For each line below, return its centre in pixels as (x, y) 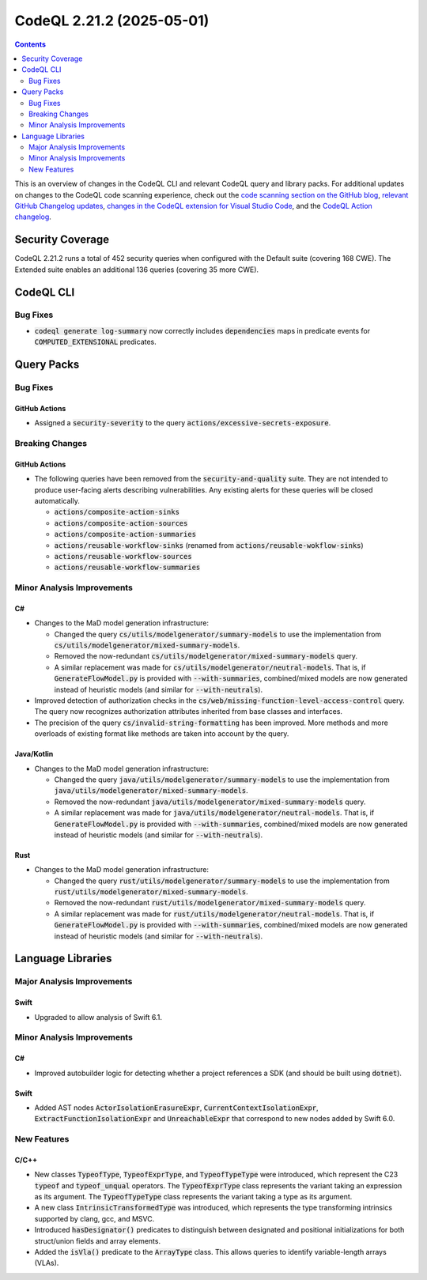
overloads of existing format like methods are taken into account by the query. (162, 734)
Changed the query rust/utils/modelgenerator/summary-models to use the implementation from (222, 881)
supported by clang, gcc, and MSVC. (94, 1218)
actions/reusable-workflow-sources (123, 556)
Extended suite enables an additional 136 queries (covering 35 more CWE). (137, 270)
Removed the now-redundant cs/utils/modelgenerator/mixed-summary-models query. (206, 656)
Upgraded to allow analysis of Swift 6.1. (98, 1017)
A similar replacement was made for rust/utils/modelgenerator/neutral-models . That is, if (214, 914)
